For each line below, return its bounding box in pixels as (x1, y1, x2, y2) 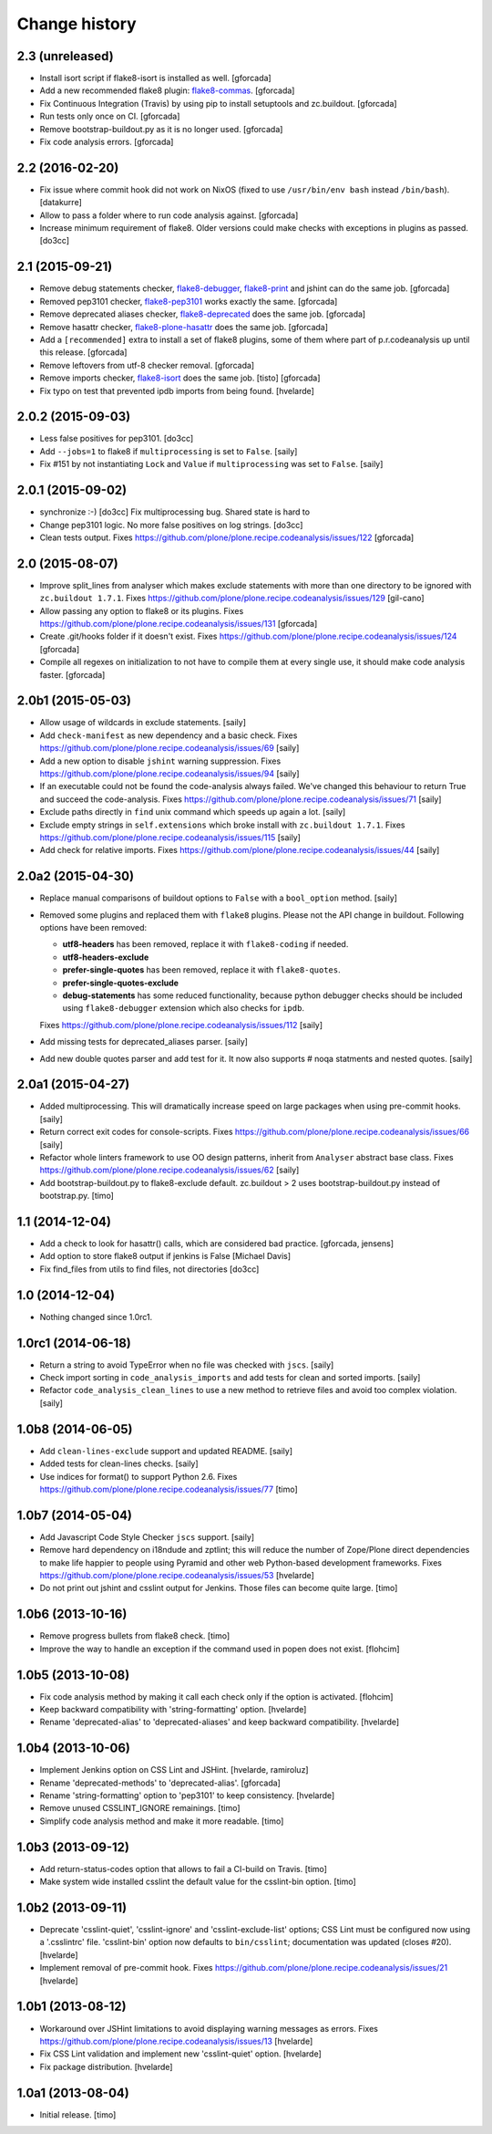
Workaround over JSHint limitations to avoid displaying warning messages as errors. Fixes (39, 2023, 378, 2034)
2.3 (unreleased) (16, 48, 114, 64)
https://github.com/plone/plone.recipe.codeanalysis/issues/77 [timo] (39, 1483, 298, 1494)
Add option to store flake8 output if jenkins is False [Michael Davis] (39, 1251, 292, 1262)
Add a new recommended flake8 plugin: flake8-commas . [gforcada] (39, 85, 295, 96)
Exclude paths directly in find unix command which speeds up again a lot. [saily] (39, 807, 346, 817)
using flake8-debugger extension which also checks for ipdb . (62, 1003, 305, 1014)
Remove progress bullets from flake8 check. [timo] (39, 1630, 231, 1641)
